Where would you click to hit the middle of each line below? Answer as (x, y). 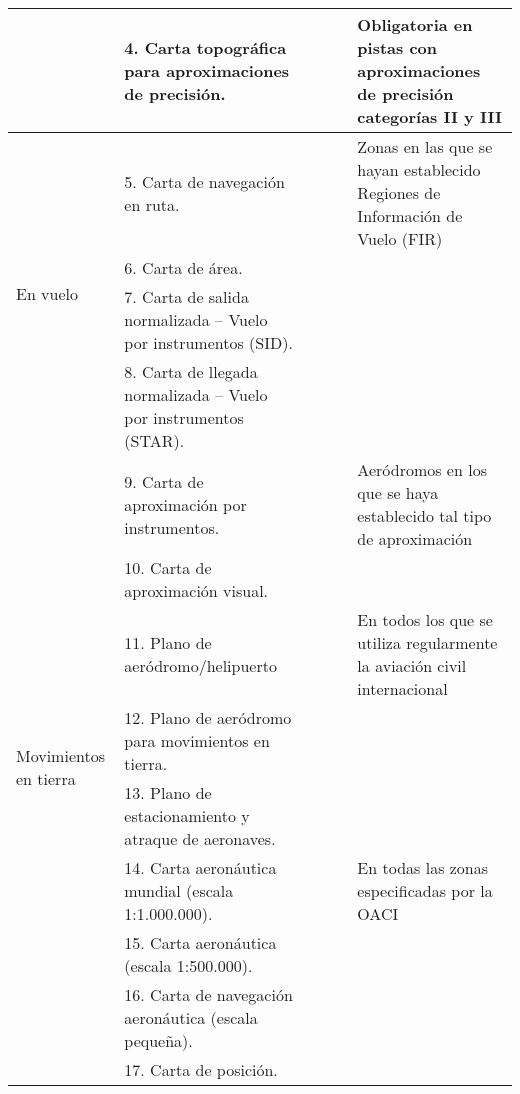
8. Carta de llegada (191, 371)
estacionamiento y (187, 815)
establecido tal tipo (424, 515)
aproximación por (185, 504)
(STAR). (154, 440)
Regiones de (399, 192)
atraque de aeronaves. (200, 838)
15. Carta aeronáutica (200, 942)
